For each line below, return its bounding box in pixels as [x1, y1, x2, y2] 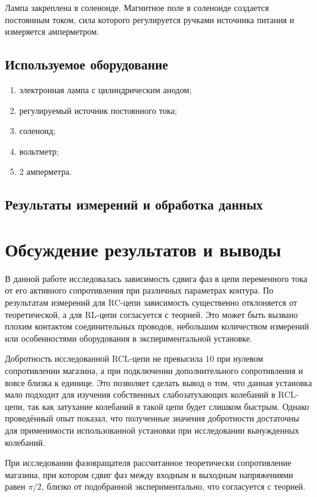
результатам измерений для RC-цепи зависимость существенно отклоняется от [5, 296, 297, 309]
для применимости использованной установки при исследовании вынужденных [5, 423, 299, 436]
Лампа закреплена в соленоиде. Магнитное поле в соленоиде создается [5, 1, 269, 13]
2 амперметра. [19, 165, 72, 178]
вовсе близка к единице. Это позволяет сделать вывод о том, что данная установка [5, 376, 312, 389]
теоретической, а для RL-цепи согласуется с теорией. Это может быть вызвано [5, 308, 298, 320]
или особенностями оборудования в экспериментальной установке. [5, 331, 252, 344]
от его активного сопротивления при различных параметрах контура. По [5, 284, 274, 297]
